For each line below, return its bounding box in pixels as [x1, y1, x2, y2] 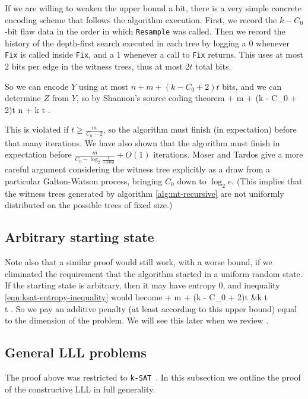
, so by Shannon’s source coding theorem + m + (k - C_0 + [76, 92, 297, 104]
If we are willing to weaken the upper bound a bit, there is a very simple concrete [5, 2, 302, 14]
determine [5, 92, 41, 104]
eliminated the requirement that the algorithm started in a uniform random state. [5, 267, 303, 279]
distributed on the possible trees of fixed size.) [5, 199, 173, 211]
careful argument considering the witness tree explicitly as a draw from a [5, 163, 270, 175]
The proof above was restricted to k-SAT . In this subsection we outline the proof [5, 370, 301, 383]
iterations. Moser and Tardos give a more [153, 148, 303, 161]
